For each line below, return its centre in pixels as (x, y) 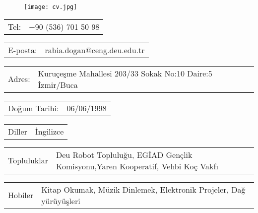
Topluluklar (28, 160)
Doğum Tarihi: (33, 108)
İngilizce (49, 131)
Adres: (19, 79)
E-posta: (23, 50)
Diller (18, 131)
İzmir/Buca (58, 84)
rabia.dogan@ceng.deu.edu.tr (95, 50)
